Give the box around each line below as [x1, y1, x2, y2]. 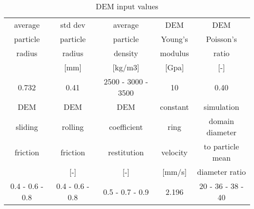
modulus [160, 47, 189, 59]
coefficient [109, 121, 143, 132]
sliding [16, 121, 38, 132]
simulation [204, 101, 239, 112]
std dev [60, 19, 85, 30]
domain [209, 115, 234, 126]
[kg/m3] [112, 62, 140, 73]
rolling [62, 121, 84, 132]
